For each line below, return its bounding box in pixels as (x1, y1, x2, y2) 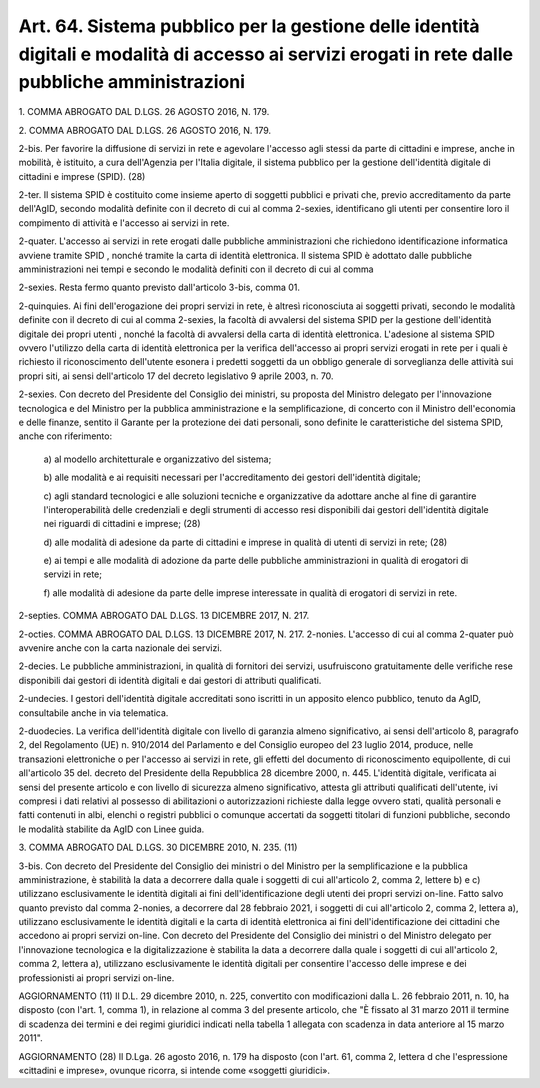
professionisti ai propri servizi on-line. (18, 971, 175, 984)
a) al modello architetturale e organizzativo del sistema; (43, 453, 272, 465)
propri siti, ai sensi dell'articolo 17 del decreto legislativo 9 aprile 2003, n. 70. (18, 370, 334, 382)
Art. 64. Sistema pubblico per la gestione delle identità (18, 15, 480, 37)
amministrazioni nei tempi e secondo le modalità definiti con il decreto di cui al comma (18, 263, 374, 275)
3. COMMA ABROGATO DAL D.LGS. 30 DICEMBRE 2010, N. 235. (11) (18, 841, 298, 854)
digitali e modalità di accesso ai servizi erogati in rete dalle (18, 43, 514, 65)
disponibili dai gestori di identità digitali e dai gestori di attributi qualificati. (18, 674, 322, 686)
